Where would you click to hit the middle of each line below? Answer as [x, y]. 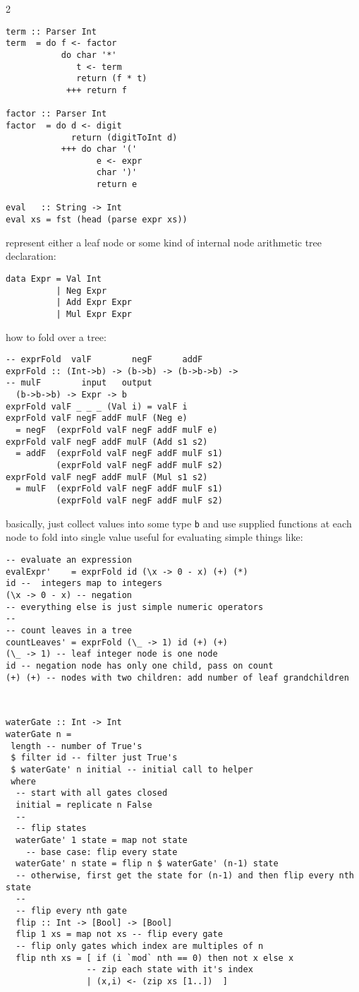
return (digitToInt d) [124, 137]
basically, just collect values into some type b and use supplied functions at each [179, 523]
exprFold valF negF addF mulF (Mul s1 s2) [107, 477]
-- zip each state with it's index [170, 970]
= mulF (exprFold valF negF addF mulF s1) [119, 489]
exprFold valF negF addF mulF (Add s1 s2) [107, 442]
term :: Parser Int [51, 31]
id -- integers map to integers [84, 584]
